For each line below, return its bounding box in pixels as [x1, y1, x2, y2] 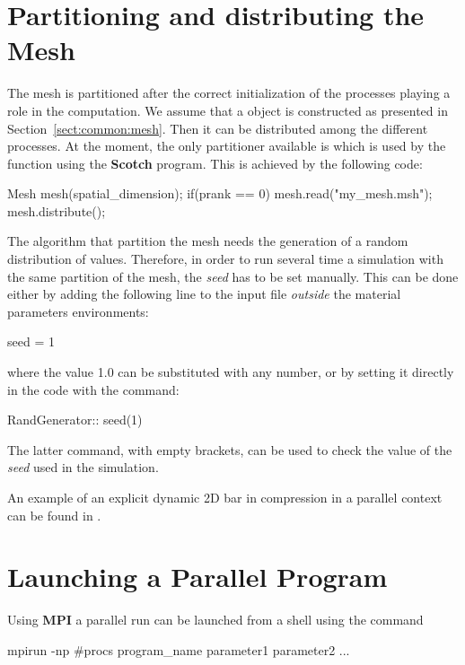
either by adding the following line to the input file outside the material [7, 284, 401, 303]
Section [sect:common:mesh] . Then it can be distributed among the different [7, 118, 428, 137]
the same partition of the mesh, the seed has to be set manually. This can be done [7, 267, 459, 285]
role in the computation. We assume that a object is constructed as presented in [7, 101, 448, 119]
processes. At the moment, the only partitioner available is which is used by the [7, 136, 446, 155]
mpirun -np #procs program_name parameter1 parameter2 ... [7, 640, 350, 659]
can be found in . [7, 505, 101, 524]
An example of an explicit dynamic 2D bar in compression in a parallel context [7, 488, 443, 506]
